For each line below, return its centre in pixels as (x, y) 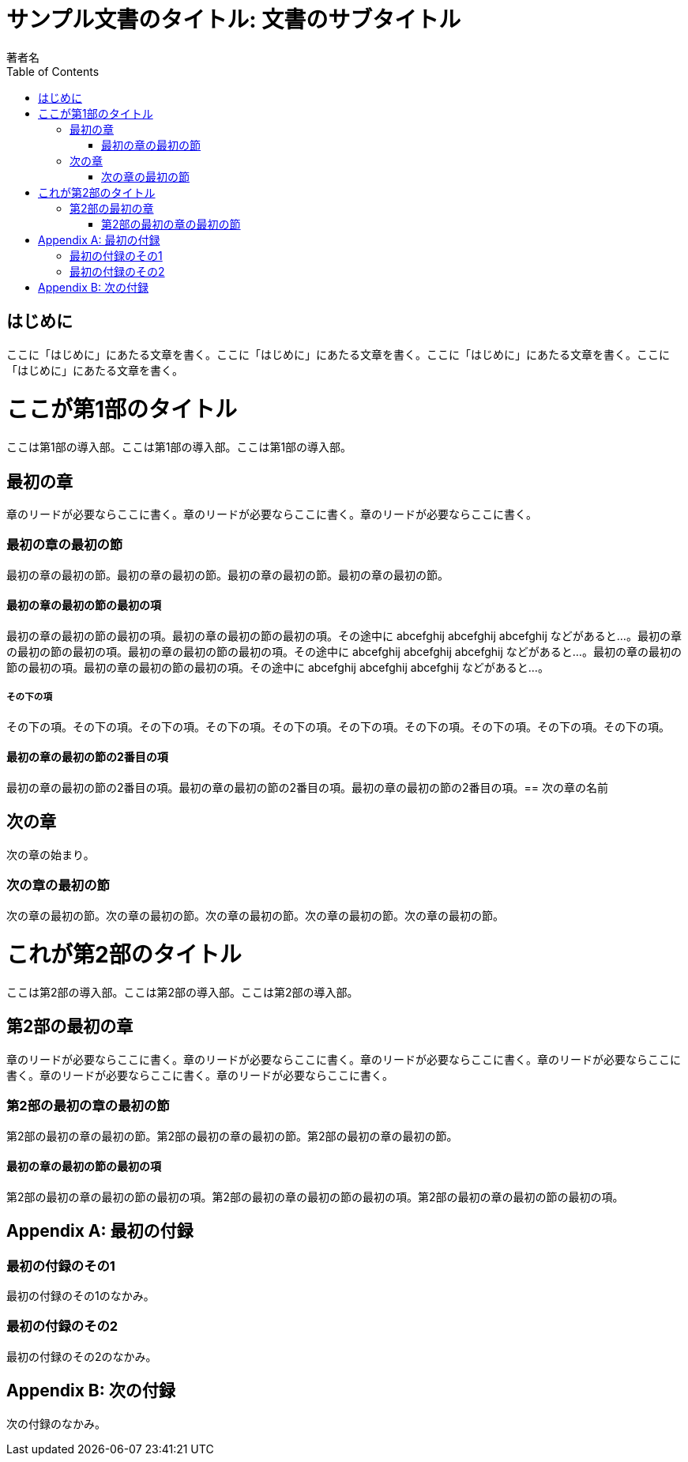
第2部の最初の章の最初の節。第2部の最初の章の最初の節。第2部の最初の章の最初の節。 (232, 1136)
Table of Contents (53, 71)
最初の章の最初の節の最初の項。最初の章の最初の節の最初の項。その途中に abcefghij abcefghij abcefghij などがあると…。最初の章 (344, 635)
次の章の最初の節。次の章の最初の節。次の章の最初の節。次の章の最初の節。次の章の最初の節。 (255, 915)
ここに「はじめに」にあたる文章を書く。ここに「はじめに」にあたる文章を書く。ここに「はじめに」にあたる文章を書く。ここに (338, 354)
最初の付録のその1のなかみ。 (81, 1296)
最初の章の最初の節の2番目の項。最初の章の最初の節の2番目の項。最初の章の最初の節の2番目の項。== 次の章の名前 (308, 787)
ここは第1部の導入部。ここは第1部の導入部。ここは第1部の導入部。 (179, 447)
